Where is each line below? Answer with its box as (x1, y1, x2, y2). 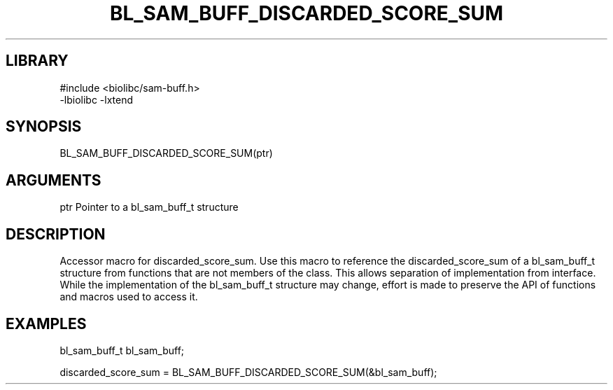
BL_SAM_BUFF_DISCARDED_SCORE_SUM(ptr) (59, 147, 273, 160)
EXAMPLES (6, 314, 87, 333)
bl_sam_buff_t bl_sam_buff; (59, 344, 185, 356)
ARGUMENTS (6, 171, 101, 189)
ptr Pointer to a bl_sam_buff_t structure (59, 201, 239, 214)
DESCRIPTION (6, 225, 106, 243)
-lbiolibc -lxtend (59, 93, 134, 106)
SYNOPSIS (6, 118, 82, 136)
